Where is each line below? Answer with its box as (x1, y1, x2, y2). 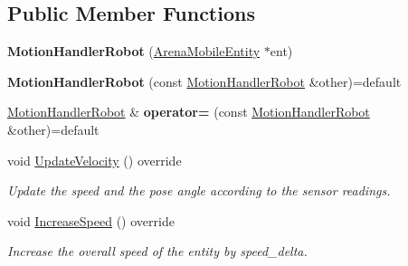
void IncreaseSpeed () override (7, 211, 175, 230)
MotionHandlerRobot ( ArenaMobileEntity (7, 42, 261, 61)
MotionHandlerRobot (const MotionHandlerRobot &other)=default (7, 71, 402, 90)
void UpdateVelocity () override (7, 150, 182, 169)
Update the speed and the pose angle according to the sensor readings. (7, 181, 391, 200)
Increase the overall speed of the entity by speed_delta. (7, 242, 308, 261)
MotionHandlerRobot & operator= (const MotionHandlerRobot (7, 102, 370, 121)
